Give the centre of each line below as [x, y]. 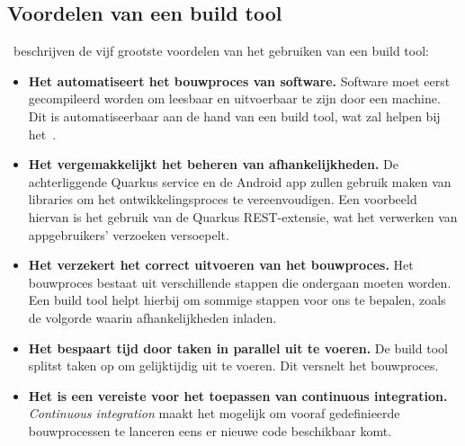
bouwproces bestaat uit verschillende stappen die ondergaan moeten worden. [240, 282]
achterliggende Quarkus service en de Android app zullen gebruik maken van [240, 181]
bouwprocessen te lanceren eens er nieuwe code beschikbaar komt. [210, 430]
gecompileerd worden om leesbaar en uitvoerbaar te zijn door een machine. [234, 98]
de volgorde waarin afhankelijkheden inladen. [152, 317]
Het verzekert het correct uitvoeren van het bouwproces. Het [221, 265]
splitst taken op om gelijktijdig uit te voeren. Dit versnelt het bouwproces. [233, 366]
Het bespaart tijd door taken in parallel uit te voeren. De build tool [238, 348]
